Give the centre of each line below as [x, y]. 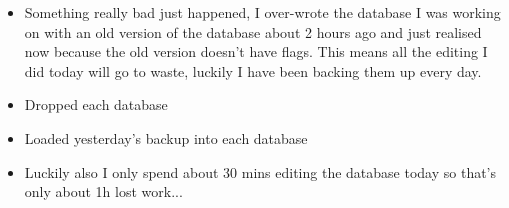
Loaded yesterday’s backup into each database [166, 137]
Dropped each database [96, 104]
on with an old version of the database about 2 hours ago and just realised [253, 31]
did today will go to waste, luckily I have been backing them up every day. [253, 70]
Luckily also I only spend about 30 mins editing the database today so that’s [260, 171]
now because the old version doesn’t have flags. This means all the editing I [256, 51]
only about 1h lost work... [103, 191]
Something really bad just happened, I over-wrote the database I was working [262, 12]
